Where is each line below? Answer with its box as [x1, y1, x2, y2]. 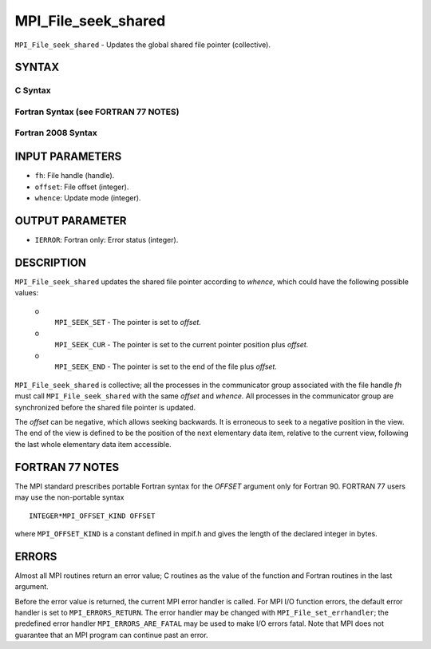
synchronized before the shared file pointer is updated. [14, 402, 196, 412]
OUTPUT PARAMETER [14, 214, 127, 228]
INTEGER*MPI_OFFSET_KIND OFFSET [29, 511, 156, 520]
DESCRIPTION [14, 255, 87, 269]
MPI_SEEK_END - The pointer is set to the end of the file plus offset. [54, 362, 277, 371]
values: [14, 288, 39, 298]
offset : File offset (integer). [34, 182, 129, 192]
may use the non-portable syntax [14, 493, 125, 502]
